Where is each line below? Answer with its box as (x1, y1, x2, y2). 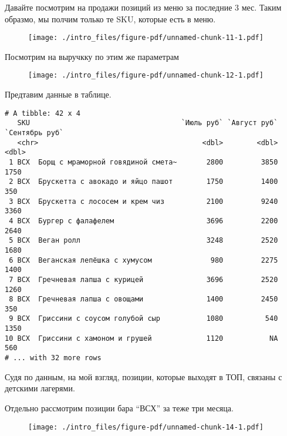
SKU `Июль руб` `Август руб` (17, 119, 278, 128)
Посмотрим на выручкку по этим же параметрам (5, 50, 179, 62)
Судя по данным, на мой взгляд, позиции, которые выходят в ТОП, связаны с (5, 370, 282, 383)
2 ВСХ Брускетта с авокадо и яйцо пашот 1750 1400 (9, 177, 278, 186)
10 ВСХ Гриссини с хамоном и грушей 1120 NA (5, 334, 278, 343)
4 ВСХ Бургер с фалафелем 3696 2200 (9, 216, 278, 225)
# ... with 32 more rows (5, 354, 102, 363)
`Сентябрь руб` (5, 129, 64, 137)
